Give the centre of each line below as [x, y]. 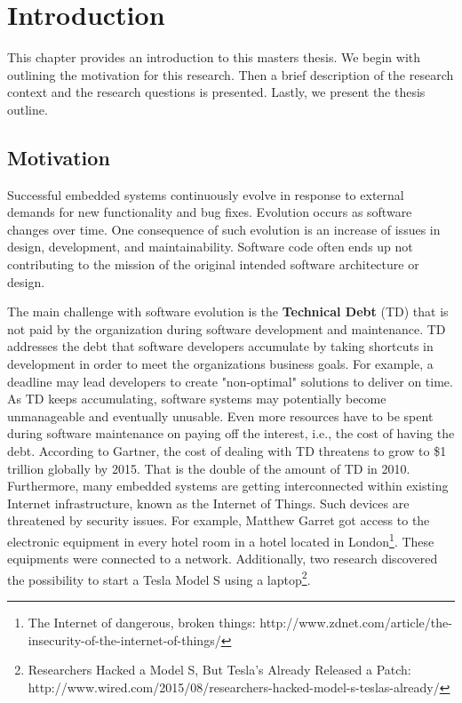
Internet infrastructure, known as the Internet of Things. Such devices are [208, 503]
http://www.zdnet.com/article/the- [356, 623]
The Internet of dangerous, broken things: [142, 623]
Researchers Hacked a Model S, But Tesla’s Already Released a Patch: [219, 670]
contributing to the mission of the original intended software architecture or [213, 264]
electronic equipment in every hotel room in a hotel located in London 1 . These [221, 539]
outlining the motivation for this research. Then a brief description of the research [231, 74]
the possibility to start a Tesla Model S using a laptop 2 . [159, 578]
